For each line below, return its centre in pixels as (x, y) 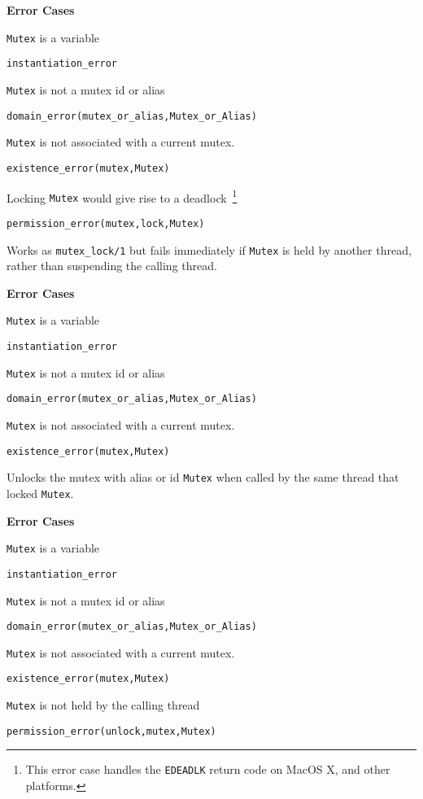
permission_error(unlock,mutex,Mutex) (111, 731)
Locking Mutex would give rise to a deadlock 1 (122, 196)
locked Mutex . (40, 493)
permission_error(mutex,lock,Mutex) (106, 223)
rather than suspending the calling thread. (112, 266)
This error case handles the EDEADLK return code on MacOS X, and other (208, 769)
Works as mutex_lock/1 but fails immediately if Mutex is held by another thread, (209, 249)
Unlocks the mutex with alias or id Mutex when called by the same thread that (203, 477)
